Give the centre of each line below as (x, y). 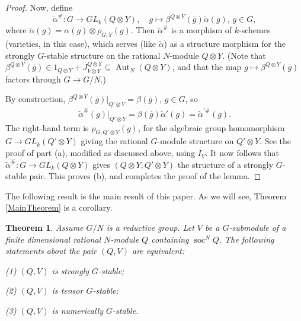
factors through (33, 79)
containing (170, 239)
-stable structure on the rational (102, 55)
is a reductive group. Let (150, 228)
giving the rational (114, 141)
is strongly (71, 270)
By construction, (36, 99)
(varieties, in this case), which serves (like (81, 44)
